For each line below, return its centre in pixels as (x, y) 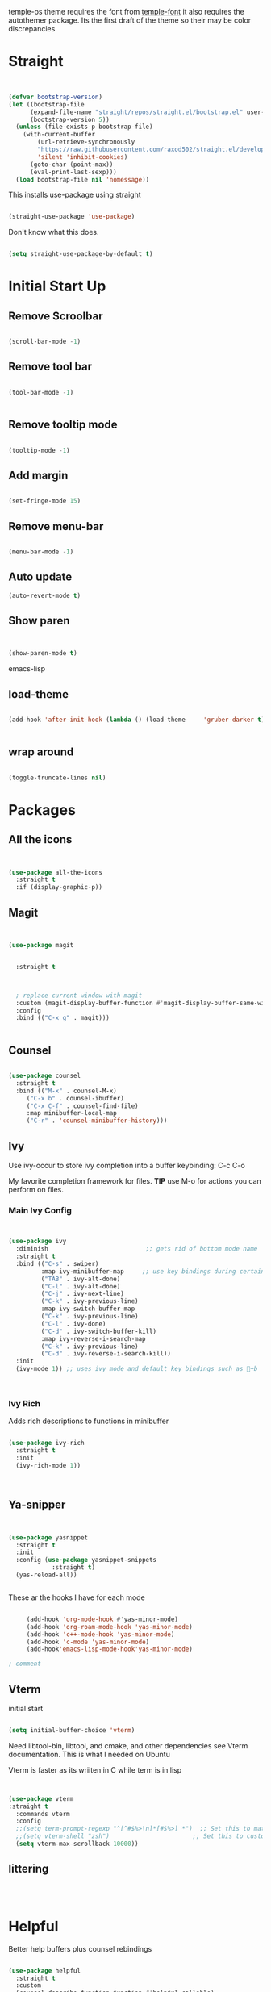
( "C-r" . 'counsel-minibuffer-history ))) (97, 1121)
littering (29, 1869)
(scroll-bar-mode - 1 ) (45, 342)
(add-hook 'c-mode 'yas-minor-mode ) (88, 1642)
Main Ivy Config (40, 1210)
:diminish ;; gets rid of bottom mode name (137, 1249)
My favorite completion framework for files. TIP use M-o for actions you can (135, 1181)
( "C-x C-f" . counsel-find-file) (82, 1106)
